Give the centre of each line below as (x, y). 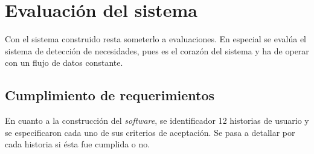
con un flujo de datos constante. (64, 63)
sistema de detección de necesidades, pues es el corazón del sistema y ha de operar (157, 50)
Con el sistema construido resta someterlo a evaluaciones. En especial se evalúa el (155, 39)
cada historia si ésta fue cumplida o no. (78, 144)
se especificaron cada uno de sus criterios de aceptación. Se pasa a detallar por (150, 132)
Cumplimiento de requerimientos (110, 95)
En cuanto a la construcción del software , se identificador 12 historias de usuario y (157, 120)
